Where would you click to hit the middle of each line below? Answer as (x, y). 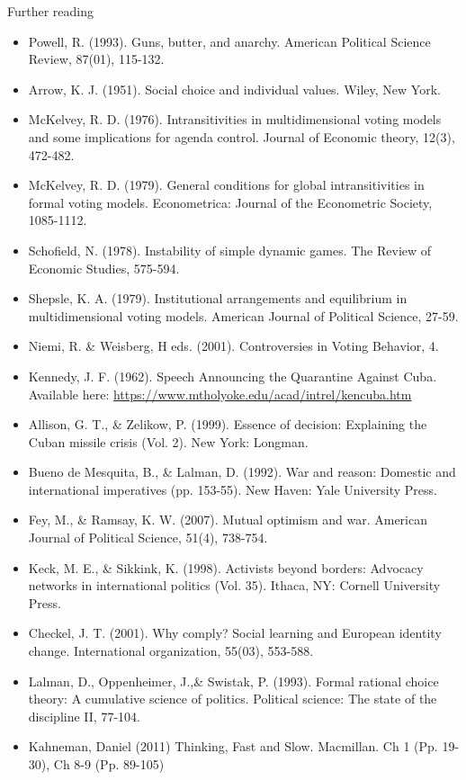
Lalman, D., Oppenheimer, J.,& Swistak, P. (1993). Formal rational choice (233, 681)
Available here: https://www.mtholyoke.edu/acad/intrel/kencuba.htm (220, 394)
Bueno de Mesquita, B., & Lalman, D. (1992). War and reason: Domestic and (242, 472)
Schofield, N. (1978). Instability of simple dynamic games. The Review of (230, 250)
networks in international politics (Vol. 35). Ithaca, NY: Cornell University (234, 585)
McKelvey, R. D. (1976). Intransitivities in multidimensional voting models (235, 119)
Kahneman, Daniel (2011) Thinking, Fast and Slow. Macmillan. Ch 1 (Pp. (233, 746)
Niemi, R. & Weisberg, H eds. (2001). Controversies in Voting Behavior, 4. (233, 346)
